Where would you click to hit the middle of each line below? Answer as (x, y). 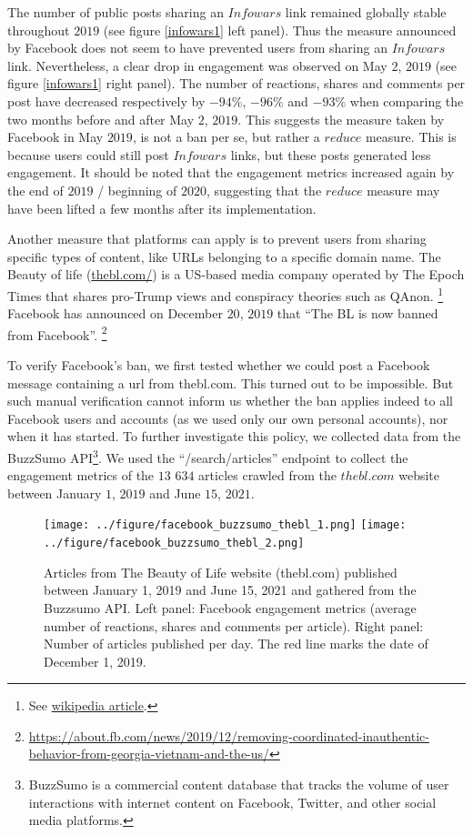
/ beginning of (137, 190)
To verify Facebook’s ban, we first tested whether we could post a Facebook (219, 365)
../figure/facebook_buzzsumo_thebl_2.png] (174, 543)
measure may (403, 190)
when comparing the (407, 101)
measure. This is (411, 137)
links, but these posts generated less (331, 154)
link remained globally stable (366, 12)
